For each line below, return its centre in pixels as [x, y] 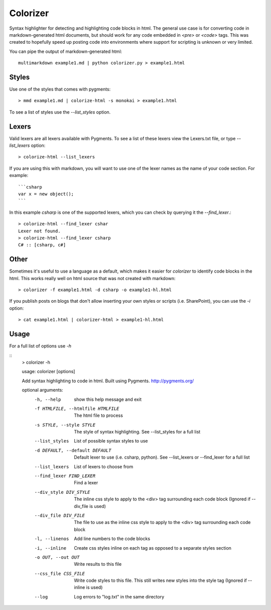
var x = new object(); [46, 194]
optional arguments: [43, 390]
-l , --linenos [52, 539]
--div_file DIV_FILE [60, 515]
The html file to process [98, 415]
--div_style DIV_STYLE [62, 492]
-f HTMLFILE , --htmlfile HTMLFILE [77, 408]
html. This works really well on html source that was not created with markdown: [92, 278]
